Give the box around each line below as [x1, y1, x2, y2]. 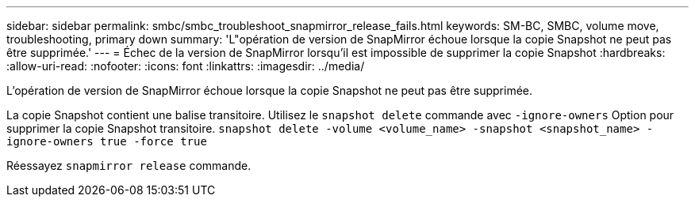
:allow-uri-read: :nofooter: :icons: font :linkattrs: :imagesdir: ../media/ [6, 59, 365, 73]
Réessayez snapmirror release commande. [6, 159, 252, 172]
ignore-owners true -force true [6, 135, 207, 148]
